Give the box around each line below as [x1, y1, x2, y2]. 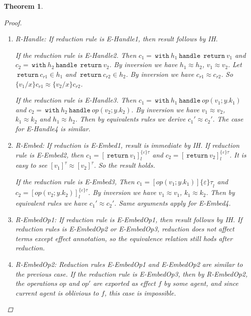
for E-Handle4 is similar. [15, 123, 90, 133]
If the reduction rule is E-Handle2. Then [15, 50, 137, 60]
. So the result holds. [93, 160, 155, 170]
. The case [213, 114, 243, 124]
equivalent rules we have [15, 198, 88, 208]
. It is [229, 149, 247, 159]
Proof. [4, 17, 22, 27]
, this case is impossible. [104, 287, 176, 298]
